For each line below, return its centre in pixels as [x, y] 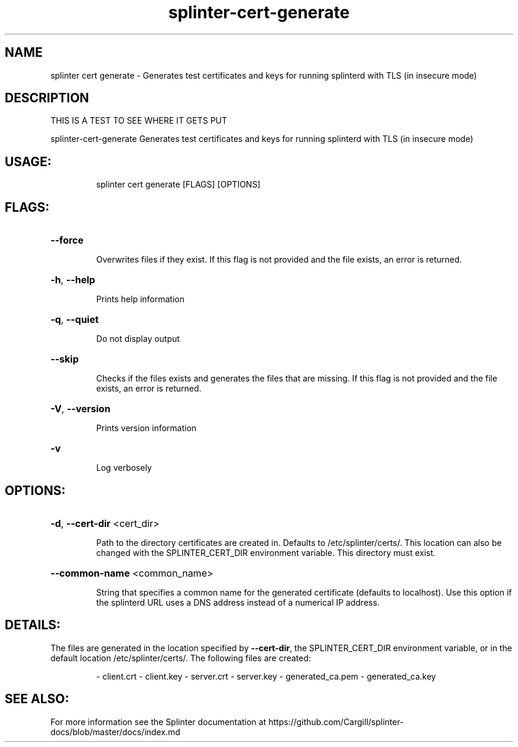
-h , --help [73, 280]
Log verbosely [124, 468]
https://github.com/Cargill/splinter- [336, 722]
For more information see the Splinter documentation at [158, 722]
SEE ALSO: [37, 699]
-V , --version [80, 409]
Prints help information [140, 299]
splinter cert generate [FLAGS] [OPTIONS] [178, 185]
